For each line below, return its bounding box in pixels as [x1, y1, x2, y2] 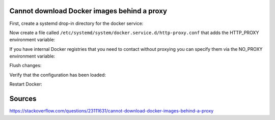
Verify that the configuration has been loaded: [9, 72, 106, 78]
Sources [9, 95, 37, 103]
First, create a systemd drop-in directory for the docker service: [9, 20, 144, 26]
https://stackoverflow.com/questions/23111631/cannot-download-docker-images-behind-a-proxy [9, 108, 214, 114]
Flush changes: [9, 63, 42, 69]
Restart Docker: [9, 81, 43, 87]
